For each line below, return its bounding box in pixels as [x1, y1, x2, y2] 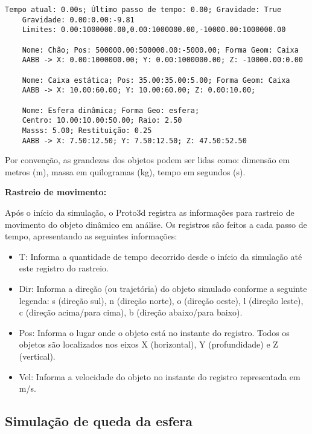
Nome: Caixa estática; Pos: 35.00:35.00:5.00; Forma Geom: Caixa [22, 76, 290, 85]
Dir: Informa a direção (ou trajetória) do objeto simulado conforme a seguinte [19, 282, 307, 294]
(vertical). [19, 349, 56, 362]
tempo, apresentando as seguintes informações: [5, 230, 177, 242]
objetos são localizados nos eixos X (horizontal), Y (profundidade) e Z [19, 338, 278, 351]
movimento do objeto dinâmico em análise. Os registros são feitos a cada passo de [5, 218, 307, 230]
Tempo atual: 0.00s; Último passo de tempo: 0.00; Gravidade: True [5, 5, 282, 14]
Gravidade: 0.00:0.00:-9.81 [22, 15, 135, 24]
